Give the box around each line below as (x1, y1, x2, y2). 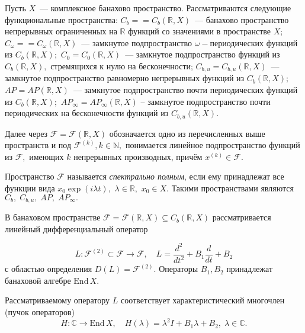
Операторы (159, 262, 198, 275)
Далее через (5, 127, 48, 139)
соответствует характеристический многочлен (120, 294, 285, 306)
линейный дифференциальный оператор (5, 222, 148, 235)
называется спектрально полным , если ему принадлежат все (67, 170, 284, 182)
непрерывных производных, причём (73, 150, 203, 162)
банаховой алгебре (5, 274, 71, 286)
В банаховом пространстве (5, 211, 101, 223)
